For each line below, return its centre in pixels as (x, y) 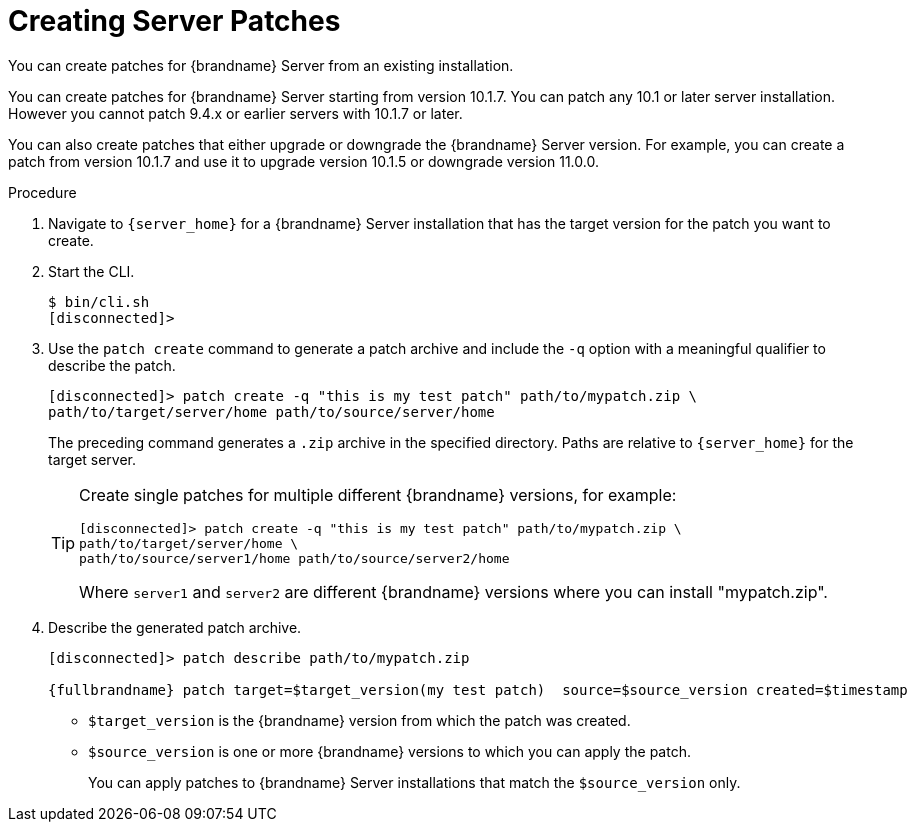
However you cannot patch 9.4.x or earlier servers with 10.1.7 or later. (235, 113)
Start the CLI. (91, 271)
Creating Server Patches (174, 21)
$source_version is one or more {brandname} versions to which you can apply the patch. (389, 751)
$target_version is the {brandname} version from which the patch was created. (359, 720)
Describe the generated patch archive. (175, 627)
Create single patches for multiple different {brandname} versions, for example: (378, 494)
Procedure (42, 192)
